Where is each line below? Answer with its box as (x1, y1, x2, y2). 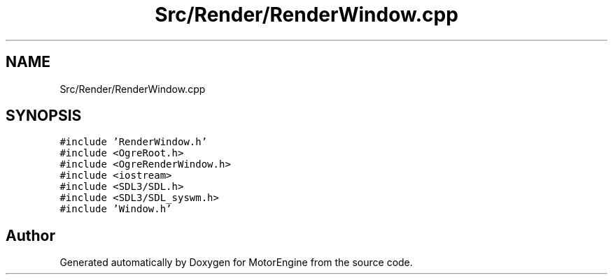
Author (6, 226, 55, 244)
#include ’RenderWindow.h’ (59, 136, 208, 148)
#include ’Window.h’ (59, 203, 172, 215)
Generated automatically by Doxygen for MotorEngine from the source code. (59, 256, 413, 269)
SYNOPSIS (6, 107, 82, 125)
